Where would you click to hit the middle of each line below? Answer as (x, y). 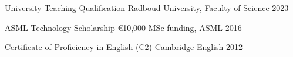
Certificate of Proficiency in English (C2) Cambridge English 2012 (124, 47)
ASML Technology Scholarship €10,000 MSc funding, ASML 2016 (123, 27)
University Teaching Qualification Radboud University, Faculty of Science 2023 (147, 8)
